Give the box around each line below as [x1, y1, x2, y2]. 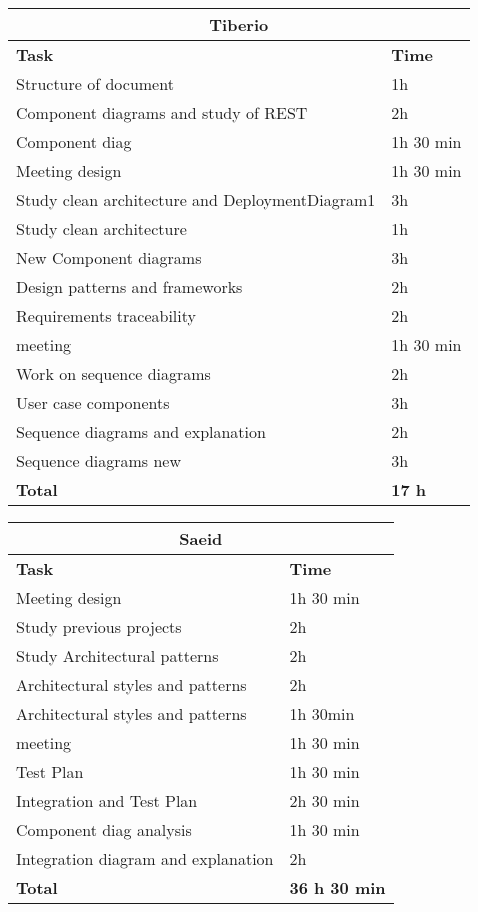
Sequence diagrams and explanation [16, 420, 266, 443]
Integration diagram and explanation [16, 847, 274, 870]
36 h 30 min [289, 876, 386, 899]
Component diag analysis [16, 818, 192, 841]
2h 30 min [289, 789, 360, 812]
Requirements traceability [16, 304, 196, 327]
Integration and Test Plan [16, 789, 198, 812]
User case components [16, 391, 170, 414]
